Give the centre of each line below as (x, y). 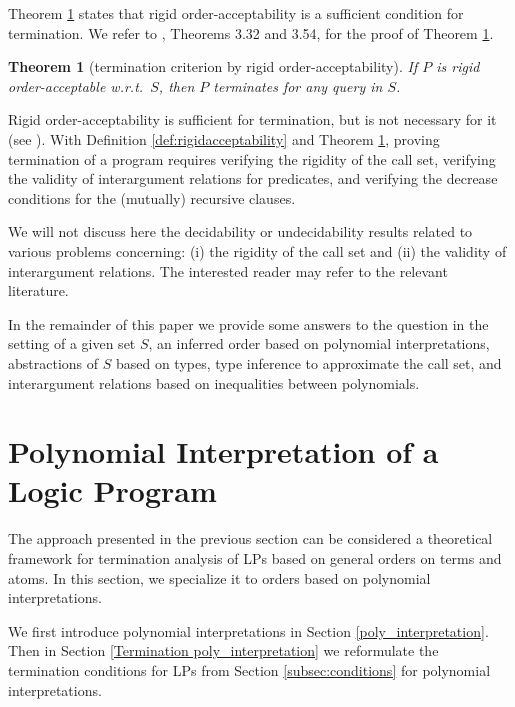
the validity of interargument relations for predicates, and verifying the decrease (253, 178)
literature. (38, 290)
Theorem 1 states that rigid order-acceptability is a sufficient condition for (236, 13)
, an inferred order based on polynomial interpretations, (319, 343)
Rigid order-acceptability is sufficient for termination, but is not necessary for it (252, 119)
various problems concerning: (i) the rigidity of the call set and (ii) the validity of (257, 250)
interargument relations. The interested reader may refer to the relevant (228, 270)
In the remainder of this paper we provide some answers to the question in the (248, 323)
